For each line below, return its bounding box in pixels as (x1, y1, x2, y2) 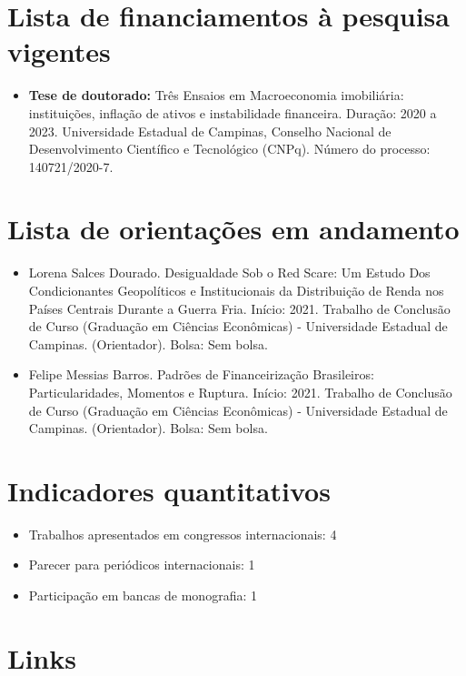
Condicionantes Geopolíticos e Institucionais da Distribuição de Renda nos (28, 281, 444, 299)
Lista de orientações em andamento (7, 210, 460, 247)
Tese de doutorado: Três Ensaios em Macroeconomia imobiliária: (28, 86, 404, 105)
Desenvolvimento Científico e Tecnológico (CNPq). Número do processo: (28, 139, 431, 158)
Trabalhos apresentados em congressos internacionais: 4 (28, 524, 337, 543)
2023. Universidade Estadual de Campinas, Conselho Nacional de (28, 121, 392, 140)
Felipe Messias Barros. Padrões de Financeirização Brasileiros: (28, 365, 374, 384)
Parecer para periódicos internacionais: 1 (28, 555, 255, 574)
